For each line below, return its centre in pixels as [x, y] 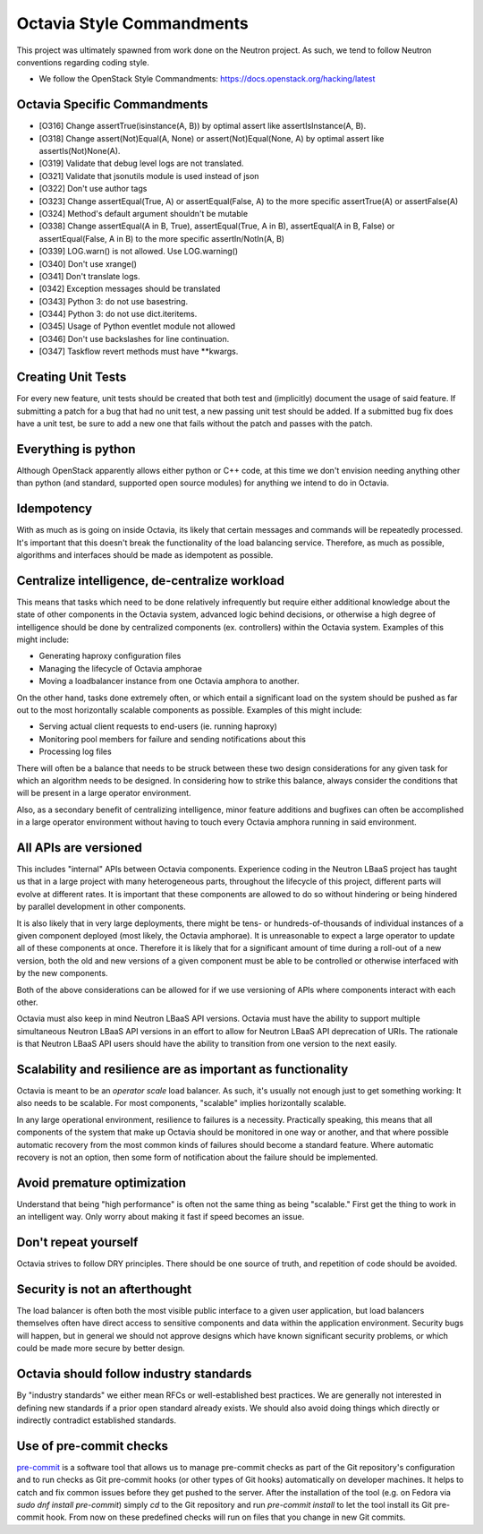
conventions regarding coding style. [83, 62]
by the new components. [62, 973]
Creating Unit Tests [72, 377]
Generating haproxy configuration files [110, 656]
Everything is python [76, 449]
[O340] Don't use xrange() [88, 263]
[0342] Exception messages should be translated [130, 289]
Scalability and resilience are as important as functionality [182, 1069]
